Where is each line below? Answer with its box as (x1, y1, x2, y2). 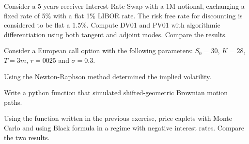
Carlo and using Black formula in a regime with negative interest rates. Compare (4, 122, 245, 132)
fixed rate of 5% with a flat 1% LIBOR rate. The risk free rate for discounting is (4, 10, 243, 20)
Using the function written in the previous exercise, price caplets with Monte (4, 113, 233, 123)
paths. (4, 97, 22, 107)
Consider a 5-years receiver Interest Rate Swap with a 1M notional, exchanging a (4, 1, 245, 11)
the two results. (4, 132, 50, 142)
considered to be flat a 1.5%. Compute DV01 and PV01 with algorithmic (4, 20, 220, 30)
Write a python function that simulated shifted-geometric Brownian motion (4, 87, 228, 98)
